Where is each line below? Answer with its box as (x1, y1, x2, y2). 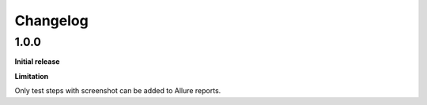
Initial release (14, 57, 60, 66)
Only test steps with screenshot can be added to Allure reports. (14, 86, 221, 96)
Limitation (14, 71, 49, 81)
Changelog (14, 12, 89, 29)
